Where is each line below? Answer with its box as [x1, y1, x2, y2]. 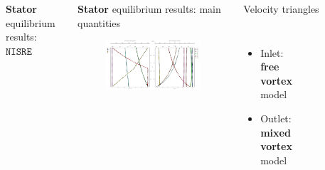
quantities [78, 15, 120, 30]
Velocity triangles [243, 1, 319, 16]
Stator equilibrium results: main [78, 1, 221, 16]
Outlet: [260, 110, 292, 125]
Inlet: [260, 45, 284, 60]
